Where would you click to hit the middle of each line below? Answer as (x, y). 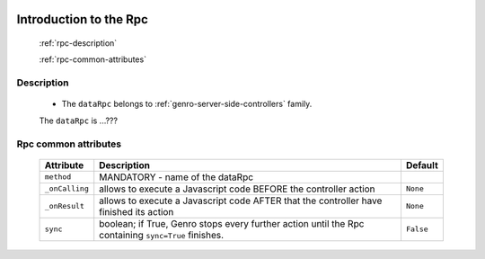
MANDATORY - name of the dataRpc (176, 177)
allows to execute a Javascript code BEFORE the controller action (238, 189)
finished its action (137, 211)
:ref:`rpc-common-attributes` (93, 59)
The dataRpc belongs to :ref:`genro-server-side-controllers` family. (187, 104)
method (58, 177)
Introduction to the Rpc (82, 19)
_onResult (65, 206)
